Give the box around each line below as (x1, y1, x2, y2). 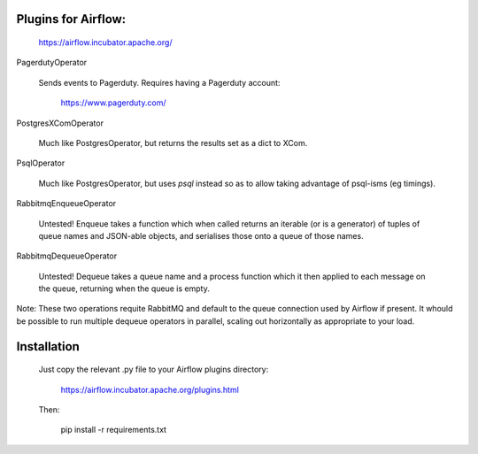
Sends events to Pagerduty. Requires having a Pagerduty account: (38, 77, 281, 88)
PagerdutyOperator (16, 58, 88, 68)
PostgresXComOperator (16, 118, 104, 128)
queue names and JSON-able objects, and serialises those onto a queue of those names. (38, 230, 364, 241)
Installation (16, 339, 80, 354)
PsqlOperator (16, 158, 66, 168)
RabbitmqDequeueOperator (16, 250, 118, 261)
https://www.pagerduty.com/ (60, 97, 166, 108)
